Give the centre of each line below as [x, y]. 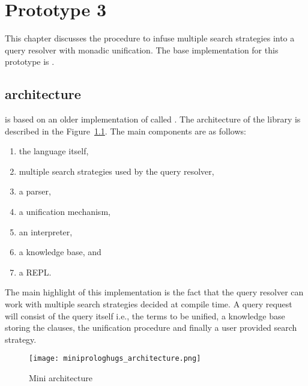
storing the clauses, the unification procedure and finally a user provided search [151, 327]
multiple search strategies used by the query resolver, [116, 171]
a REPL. [35, 272]
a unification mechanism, [65, 212]
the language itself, [54, 151]
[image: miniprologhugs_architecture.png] [115, 359]
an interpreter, [46, 231]
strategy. [21, 339]
